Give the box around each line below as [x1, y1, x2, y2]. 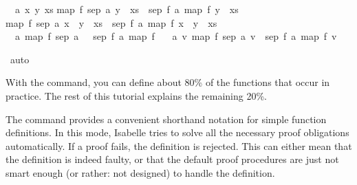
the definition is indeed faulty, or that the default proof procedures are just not [6, 152, 339, 166]
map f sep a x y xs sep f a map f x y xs [6, 15, 217, 30]
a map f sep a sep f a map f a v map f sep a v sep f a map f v [14, 29, 337, 43]
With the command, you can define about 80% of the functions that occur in [6, 75, 330, 89]
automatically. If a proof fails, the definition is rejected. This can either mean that [6, 138, 352, 153]
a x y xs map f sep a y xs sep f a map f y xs [14, 2, 239, 16]
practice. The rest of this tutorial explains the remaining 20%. [6, 88, 267, 102]
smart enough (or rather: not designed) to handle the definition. [6, 165, 275, 179]
